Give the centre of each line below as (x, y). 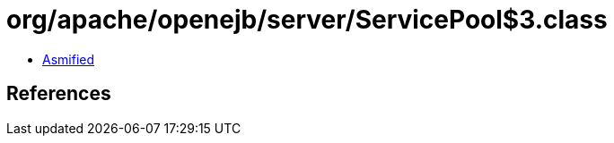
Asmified (69, 59)
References (59, 94)
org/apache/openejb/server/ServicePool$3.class (307, 20)
